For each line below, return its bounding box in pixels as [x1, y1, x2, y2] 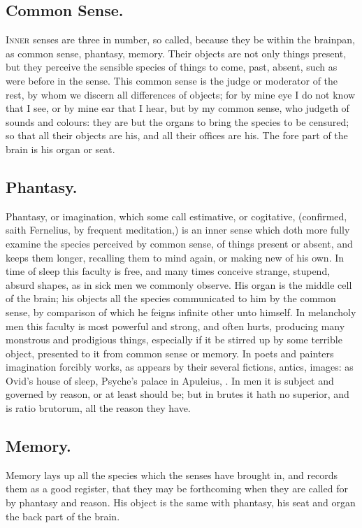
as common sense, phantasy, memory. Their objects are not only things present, [6, 45, 347, 60]
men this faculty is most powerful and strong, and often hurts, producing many [6, 318, 345, 333]
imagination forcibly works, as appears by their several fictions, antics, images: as [6, 359, 354, 374]
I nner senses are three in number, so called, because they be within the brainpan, [6, 32, 355, 47]
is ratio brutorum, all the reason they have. [6, 401, 191, 415]
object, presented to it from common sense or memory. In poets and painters [6, 345, 334, 360]
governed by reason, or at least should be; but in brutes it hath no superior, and [6, 387, 349, 401]
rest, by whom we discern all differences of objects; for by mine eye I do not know [6, 87, 356, 101]
